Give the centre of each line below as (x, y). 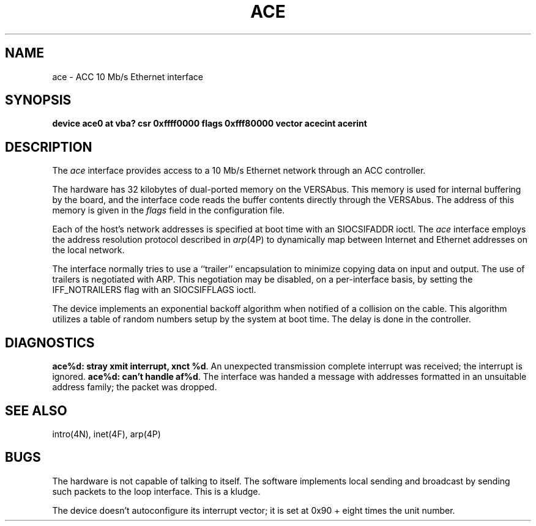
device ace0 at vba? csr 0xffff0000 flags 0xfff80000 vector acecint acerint (210, 124)
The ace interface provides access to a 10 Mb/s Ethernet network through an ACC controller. (239, 171)
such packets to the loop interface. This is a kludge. (156, 491)
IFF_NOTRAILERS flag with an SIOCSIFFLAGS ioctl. (154, 290)
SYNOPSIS (38, 100)
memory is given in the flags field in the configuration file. (169, 210)
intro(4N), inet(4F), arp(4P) (106, 434)
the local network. (88, 250)
